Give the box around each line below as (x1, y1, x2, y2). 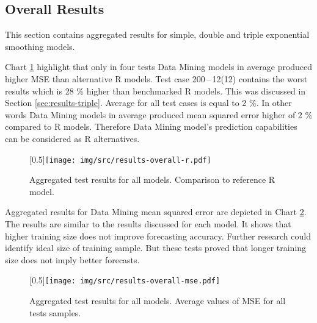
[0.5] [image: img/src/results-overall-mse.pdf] (29, 274, 220, 286)
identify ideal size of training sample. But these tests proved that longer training (5, 241, 307, 254)
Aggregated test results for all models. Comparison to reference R (29, 173, 275, 186)
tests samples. (29, 306, 81, 319)
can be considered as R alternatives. (5, 132, 140, 144)
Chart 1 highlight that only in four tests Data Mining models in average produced (5, 60, 313, 73)
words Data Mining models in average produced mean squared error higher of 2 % (5, 108, 313, 121)
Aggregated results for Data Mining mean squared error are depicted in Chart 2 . (5, 205, 307, 218)
